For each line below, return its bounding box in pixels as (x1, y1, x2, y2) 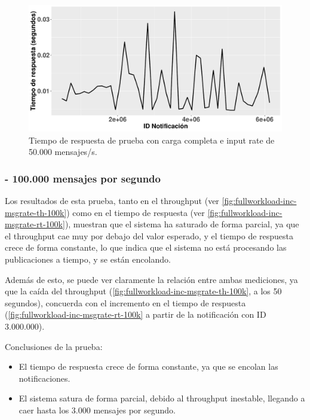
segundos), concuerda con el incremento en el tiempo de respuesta (5, 296, 246, 309)
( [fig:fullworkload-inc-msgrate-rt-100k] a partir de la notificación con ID (5, 308, 266, 321)
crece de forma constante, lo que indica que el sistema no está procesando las (5, 241, 287, 254)
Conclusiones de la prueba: (5, 340, 103, 352)
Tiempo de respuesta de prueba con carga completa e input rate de (29, 133, 275, 146)
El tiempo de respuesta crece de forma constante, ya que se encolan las (19, 360, 278, 373)
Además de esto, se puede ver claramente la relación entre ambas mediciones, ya (5, 273, 298, 285)
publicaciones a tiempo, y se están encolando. (5, 252, 171, 265)
